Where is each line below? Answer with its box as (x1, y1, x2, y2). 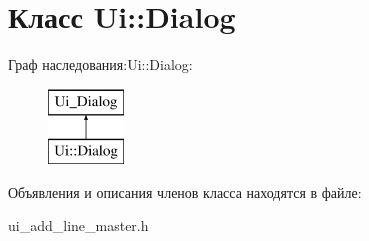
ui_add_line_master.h (8, 215, 149, 236)
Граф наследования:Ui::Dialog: (8, 54, 193, 75)
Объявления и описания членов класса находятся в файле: (8, 181, 362, 202)
